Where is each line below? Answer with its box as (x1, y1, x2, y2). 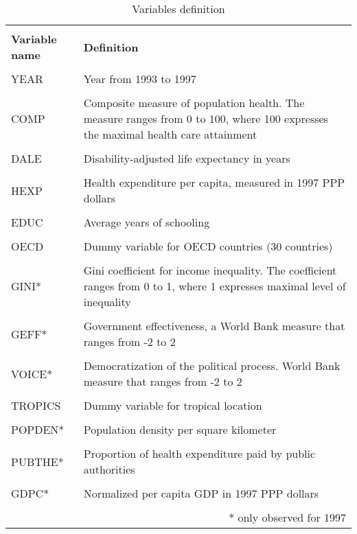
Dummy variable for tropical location (83, 397, 262, 413)
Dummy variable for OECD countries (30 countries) (83, 238, 333, 254)
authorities (83, 461, 135, 477)
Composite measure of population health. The (83, 95, 305, 111)
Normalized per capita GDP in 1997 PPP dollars (83, 485, 319, 501)
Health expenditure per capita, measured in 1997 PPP (83, 174, 345, 190)
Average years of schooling (83, 214, 210, 230)
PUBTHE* (11, 453, 64, 469)
